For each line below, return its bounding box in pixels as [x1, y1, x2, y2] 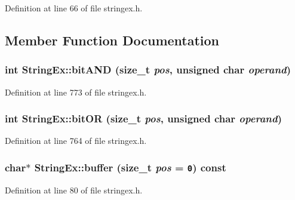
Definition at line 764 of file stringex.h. [5, 134, 147, 147]
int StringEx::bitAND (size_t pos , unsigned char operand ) [5, 62, 291, 77]
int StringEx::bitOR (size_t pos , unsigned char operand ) [5, 111, 282, 126]
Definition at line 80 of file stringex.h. [5, 183, 143, 196]
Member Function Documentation [5, 30, 220, 49]
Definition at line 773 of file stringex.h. [5, 85, 147, 98]
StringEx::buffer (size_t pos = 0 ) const [34, 159, 226, 174]
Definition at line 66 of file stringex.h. [5, 2, 143, 14]
